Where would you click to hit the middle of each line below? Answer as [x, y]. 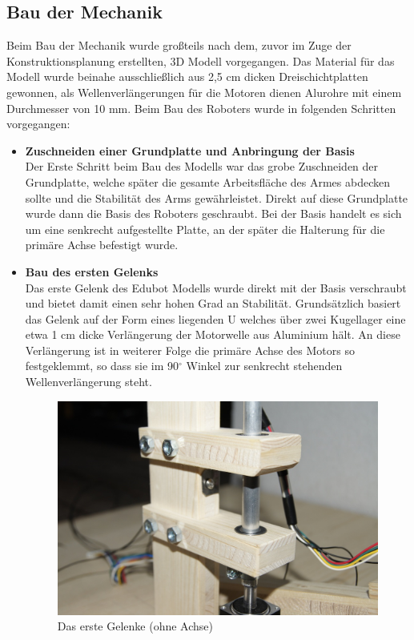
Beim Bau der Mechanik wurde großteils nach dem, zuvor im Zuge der [179, 45]
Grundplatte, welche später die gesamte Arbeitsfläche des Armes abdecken [207, 181]
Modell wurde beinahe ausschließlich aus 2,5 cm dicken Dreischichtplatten [187, 76]
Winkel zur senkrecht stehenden [264, 366]
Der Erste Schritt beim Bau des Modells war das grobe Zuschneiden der [202, 166]
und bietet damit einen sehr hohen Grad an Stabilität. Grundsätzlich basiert [213, 303]
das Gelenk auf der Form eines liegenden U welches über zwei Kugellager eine [215, 318]
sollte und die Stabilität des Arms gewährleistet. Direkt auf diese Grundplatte [217, 197]
